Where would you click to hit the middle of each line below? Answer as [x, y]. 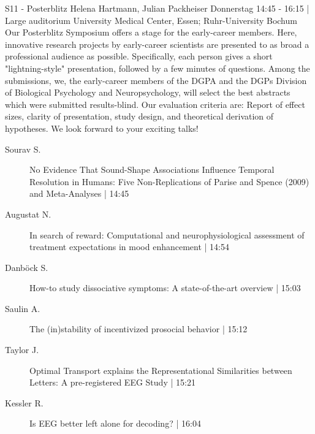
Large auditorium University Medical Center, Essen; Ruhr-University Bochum [151, 20]
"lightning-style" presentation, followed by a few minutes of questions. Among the [157, 68]
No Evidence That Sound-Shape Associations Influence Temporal [152, 169]
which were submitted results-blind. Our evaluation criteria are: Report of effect [155, 104]
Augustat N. [28, 214]
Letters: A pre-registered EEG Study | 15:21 [112, 382]
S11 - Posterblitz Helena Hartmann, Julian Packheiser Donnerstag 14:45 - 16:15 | [157, 8]
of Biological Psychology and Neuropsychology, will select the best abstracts [148, 92]
